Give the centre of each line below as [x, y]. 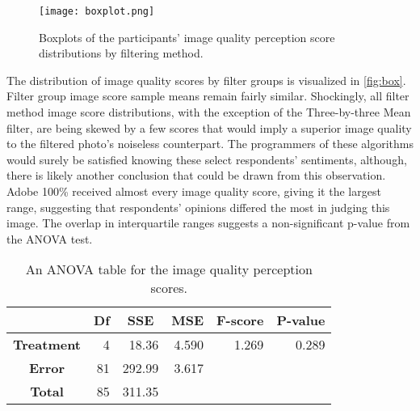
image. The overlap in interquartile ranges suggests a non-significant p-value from [208, 223]
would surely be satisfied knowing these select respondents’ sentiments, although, [207, 159]
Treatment [47, 345]
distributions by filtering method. [121, 53]
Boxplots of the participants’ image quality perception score [187, 37]
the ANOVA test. [50, 238]
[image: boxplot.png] [97, 11]
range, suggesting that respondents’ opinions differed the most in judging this [198, 207]
